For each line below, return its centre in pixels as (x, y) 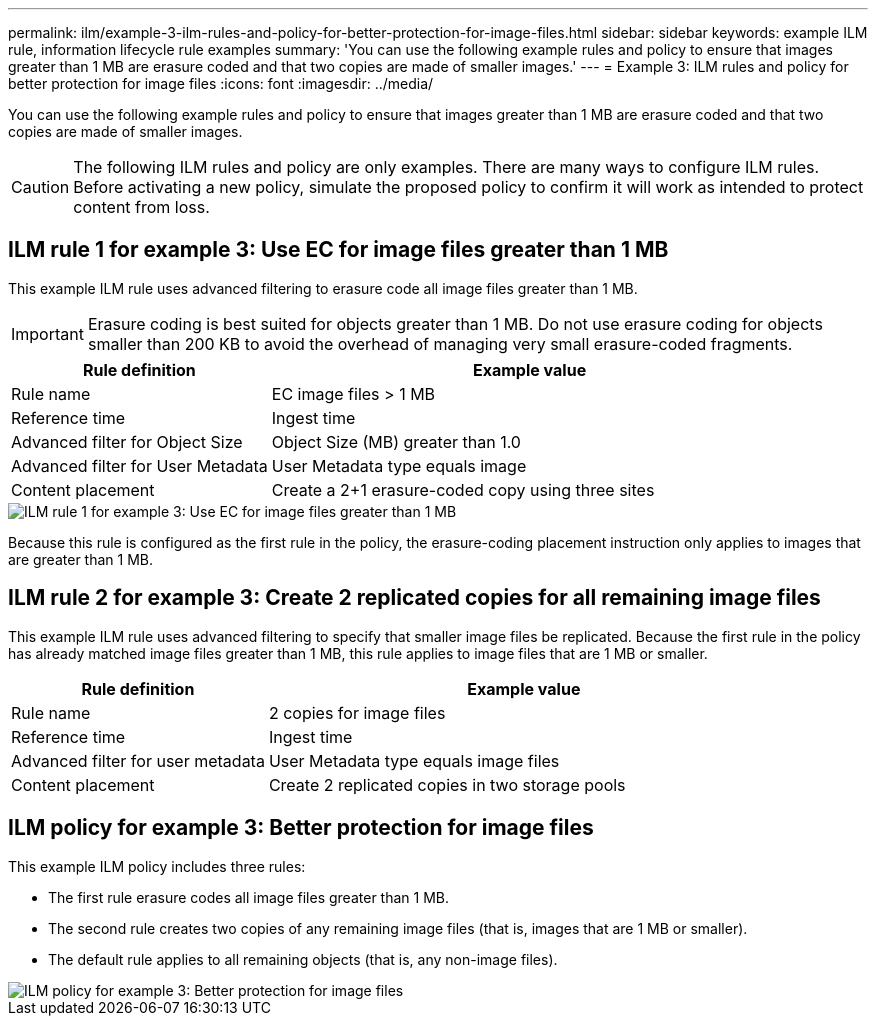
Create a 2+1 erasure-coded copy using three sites (463, 489)
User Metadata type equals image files (414, 760)
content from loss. (141, 207)
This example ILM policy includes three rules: (157, 866)
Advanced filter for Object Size (127, 441)
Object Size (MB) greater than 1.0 (396, 441)
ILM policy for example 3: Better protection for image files (301, 828)
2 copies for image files (357, 712)
